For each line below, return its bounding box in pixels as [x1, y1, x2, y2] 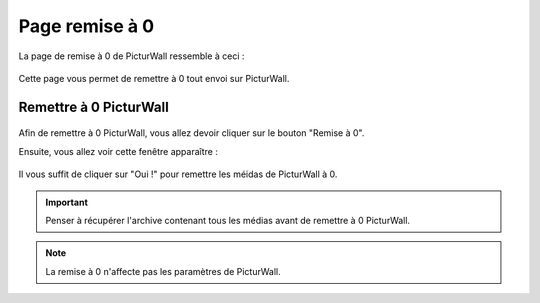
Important [45, 196, 89, 208]
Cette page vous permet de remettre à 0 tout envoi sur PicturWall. [18, 72, 290, 84]
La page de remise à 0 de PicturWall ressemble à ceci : [18, 50, 245, 62]
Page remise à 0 [18, 15, 155, 37]
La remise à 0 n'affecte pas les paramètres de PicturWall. [45, 265, 281, 277]
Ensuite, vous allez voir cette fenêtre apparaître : [18, 145, 219, 157]
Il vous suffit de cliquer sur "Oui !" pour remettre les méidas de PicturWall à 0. [18, 168, 338, 180]
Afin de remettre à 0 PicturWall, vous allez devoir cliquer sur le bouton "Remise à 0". [18, 127, 365, 139]
